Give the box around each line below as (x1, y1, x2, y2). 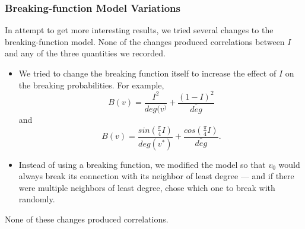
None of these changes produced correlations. (5, 212, 169, 225)
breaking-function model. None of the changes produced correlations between (5, 35, 285, 47)
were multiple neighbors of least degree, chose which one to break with (18, 181, 275, 193)
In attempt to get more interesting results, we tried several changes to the (5, 24, 274, 36)
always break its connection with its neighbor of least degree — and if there (18, 170, 294, 182)
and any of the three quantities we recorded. (5, 47, 166, 59)
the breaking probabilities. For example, (18, 78, 164, 91)
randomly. (18, 193, 55, 205)
